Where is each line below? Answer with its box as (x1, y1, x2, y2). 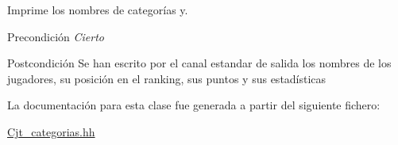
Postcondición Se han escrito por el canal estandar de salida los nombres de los (7, 55, 392, 71)
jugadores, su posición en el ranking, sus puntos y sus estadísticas (7, 70, 327, 86)
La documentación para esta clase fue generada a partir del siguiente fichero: (7, 97, 381, 113)
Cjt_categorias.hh (7, 123, 95, 139)
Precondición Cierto (7, 28, 104, 44)
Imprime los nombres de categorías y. (7, 2, 188, 17)
